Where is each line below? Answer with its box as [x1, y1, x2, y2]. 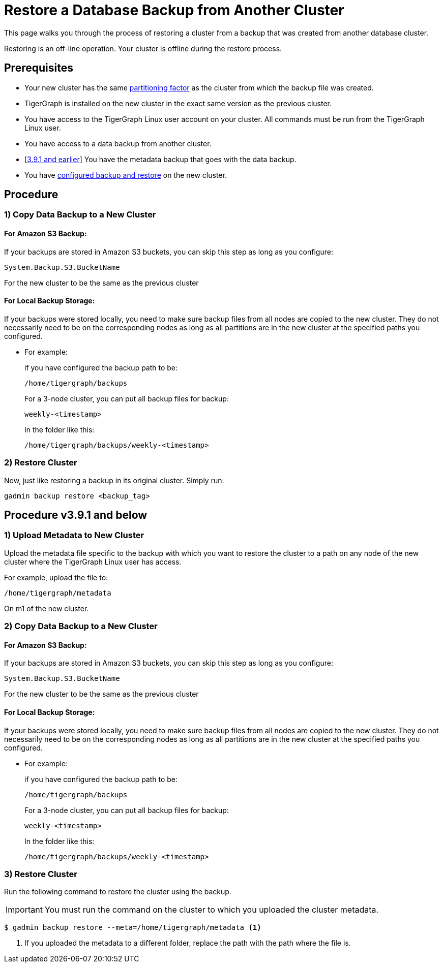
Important [6, 904, 43, 915]
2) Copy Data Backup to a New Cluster [4, 621, 158, 632]
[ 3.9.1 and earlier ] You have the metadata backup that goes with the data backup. [24, 154, 297, 164]
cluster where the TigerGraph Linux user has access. [4, 557, 182, 566]
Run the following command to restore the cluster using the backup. [4, 887, 231, 896]
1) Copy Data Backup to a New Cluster [4, 209, 156, 220]
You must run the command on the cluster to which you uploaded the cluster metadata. [44, 904, 379, 915]
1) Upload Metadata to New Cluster [4, 530, 144, 541]
